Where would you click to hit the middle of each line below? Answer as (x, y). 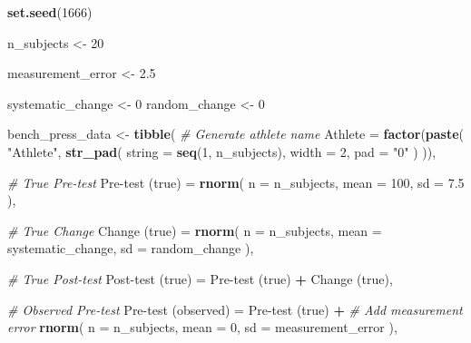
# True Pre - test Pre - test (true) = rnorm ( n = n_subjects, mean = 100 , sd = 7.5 (236, 182)
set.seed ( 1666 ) (50, 12)
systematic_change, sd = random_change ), (131, 248)
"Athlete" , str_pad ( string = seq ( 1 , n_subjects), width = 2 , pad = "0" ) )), (222, 151)
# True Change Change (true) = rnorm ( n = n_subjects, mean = (195, 230)
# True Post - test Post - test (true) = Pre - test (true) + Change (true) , (200, 278)
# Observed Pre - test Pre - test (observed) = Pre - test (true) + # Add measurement (235, 309)
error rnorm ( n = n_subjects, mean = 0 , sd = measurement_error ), (202, 327)
